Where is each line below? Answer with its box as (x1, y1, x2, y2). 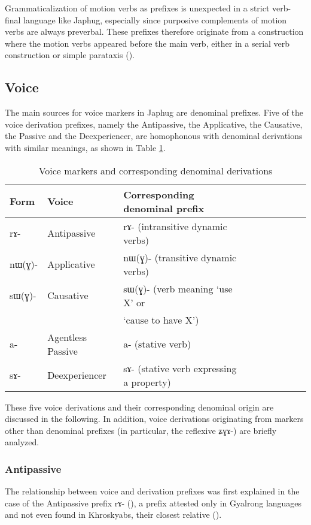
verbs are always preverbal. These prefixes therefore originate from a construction (5, 25, 304, 38)
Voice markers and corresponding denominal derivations (38, 163, 273, 177)
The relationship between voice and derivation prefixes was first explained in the (5, 485, 300, 497)
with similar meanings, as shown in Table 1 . (5, 141, 166, 153)
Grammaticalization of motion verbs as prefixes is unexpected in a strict (5, 2, 270, 14)
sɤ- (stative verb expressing (123, 361, 237, 375)
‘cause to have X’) (123, 312, 199, 327)
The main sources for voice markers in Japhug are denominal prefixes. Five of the (5, 106, 304, 119)
